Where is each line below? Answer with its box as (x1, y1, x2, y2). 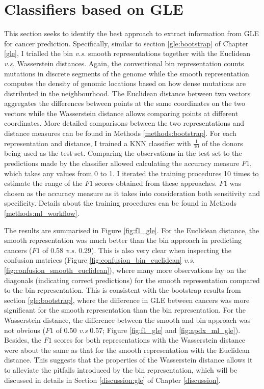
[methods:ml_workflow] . (4, 208, 80, 218)
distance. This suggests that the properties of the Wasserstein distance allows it (4, 354, 253, 365)
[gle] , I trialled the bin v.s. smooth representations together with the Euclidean (4, 48, 250, 59)
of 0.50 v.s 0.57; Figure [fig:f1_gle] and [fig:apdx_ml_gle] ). (56, 324, 241, 335)
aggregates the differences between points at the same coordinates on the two (4, 98, 245, 108)
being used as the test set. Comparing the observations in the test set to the (4, 148, 242, 158)
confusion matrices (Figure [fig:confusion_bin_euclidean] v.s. (4, 255, 195, 265)
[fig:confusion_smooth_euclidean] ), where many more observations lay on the (4, 265, 247, 275)
